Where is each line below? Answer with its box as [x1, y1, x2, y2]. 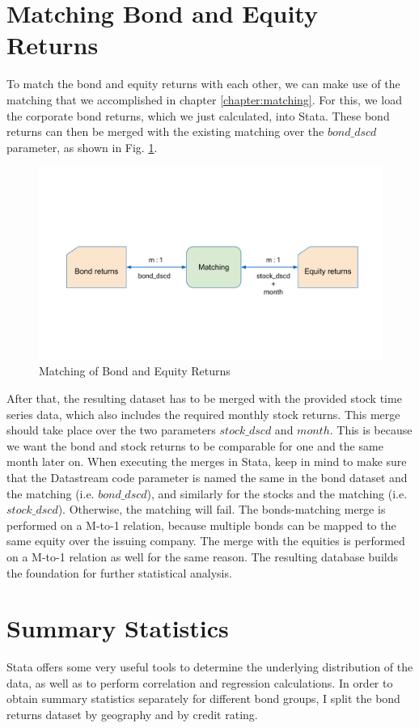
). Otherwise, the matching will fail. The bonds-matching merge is [57, 501, 386, 518]
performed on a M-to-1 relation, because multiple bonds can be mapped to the [6, 516, 396, 533]
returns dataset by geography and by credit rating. [6, 706, 258, 722]
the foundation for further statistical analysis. [6, 564, 232, 581]
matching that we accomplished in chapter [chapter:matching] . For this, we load [6, 91, 402, 108]
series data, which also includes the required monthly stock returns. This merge [6, 405, 400, 422]
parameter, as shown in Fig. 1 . [6, 138, 158, 155]
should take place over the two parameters [6, 421, 216, 438]
